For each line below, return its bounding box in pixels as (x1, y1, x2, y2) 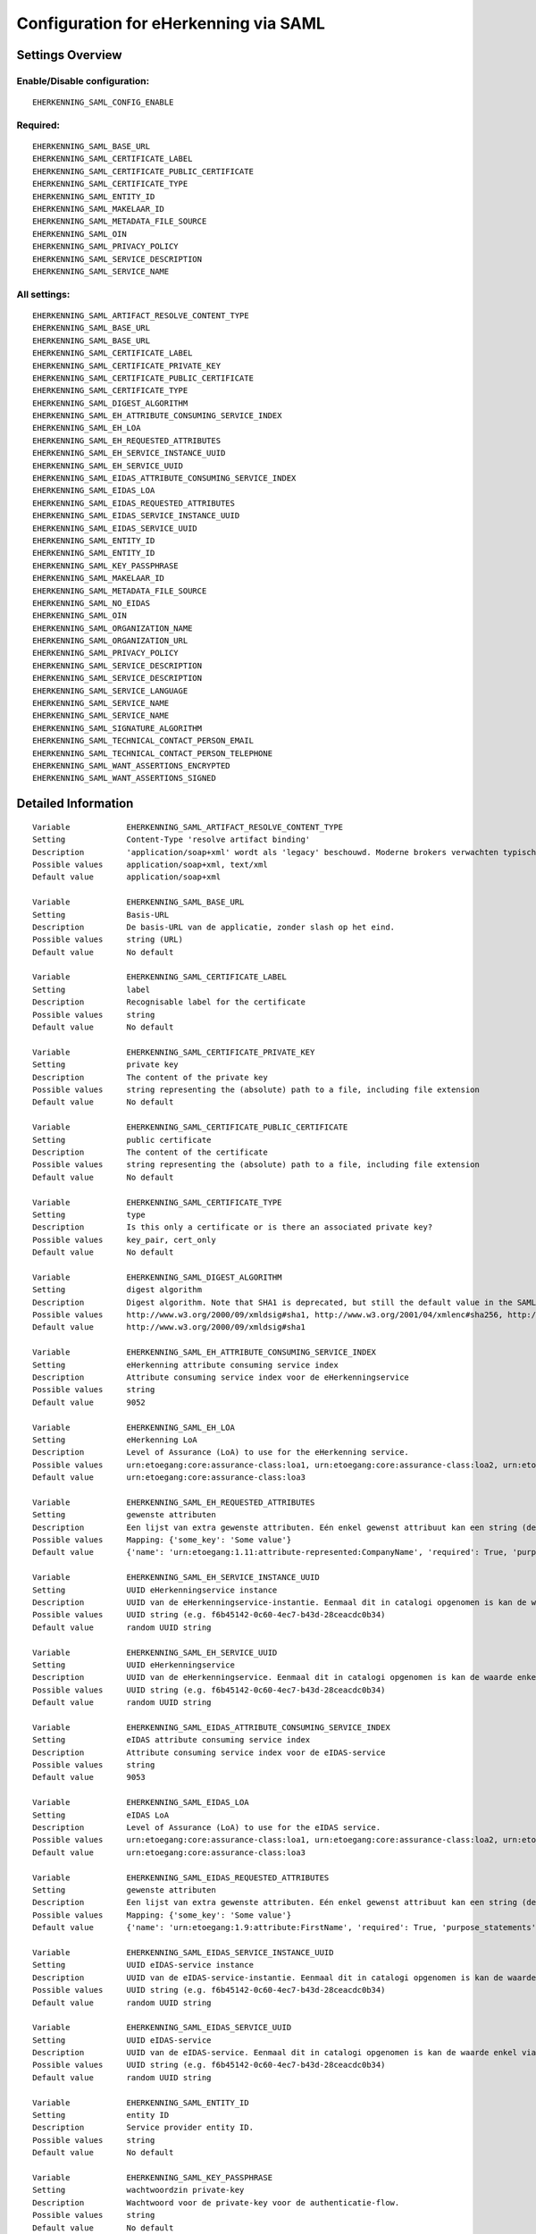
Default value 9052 (32, 1397, 147, 1407)
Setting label (32, 984, 151, 995)
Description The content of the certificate (32, 1146, 268, 1157)
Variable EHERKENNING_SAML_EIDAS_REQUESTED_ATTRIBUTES (32, 1872, 330, 1883)
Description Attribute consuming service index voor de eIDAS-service (32, 1747, 386, 1758)
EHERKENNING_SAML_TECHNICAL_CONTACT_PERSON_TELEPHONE (32, 748, 272, 759)
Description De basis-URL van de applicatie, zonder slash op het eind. (32, 921, 396, 932)
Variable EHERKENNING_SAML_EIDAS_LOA (32, 1797, 249, 1808)
